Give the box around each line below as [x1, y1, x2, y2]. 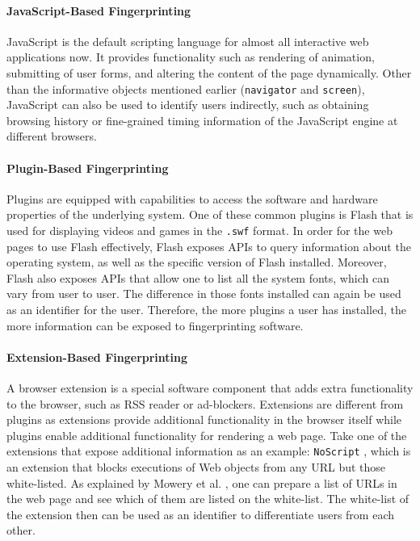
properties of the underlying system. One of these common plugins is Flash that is [6, 206, 414, 223]
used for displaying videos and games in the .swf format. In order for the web [6, 222, 393, 238]
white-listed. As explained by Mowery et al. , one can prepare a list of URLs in [6, 474, 397, 491]
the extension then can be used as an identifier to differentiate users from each [6, 505, 395, 522]
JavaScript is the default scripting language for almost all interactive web [6, 32, 369, 49]
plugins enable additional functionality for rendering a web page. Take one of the [6, 426, 407, 443]
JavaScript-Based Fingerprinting [6, 2, 191, 19]
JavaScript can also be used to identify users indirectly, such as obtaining [6, 96, 369, 113]
